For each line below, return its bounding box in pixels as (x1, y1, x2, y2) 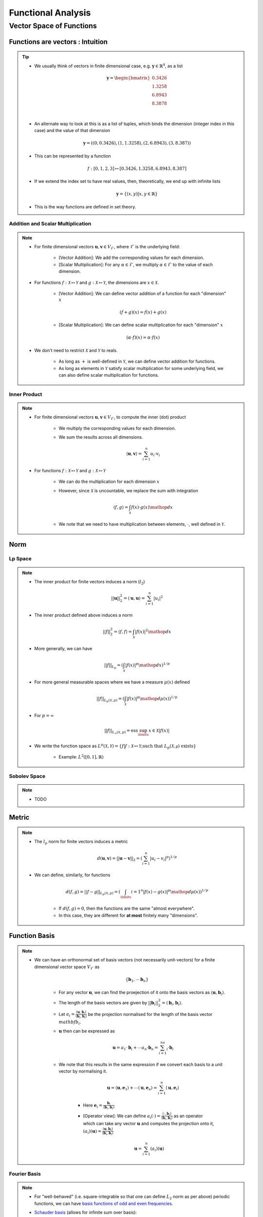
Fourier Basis (9, 1170, 41, 1177)
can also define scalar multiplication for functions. (58, 372, 159, 378)
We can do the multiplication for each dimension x (58, 479, 160, 484)
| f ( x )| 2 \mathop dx (134, 628, 171, 635)
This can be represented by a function (34, 153, 112, 159)
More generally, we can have (34, 645, 93, 651)
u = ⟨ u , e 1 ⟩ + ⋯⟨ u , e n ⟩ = (107, 1085, 158, 1091)
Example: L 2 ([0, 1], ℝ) (58, 754, 104, 760)
